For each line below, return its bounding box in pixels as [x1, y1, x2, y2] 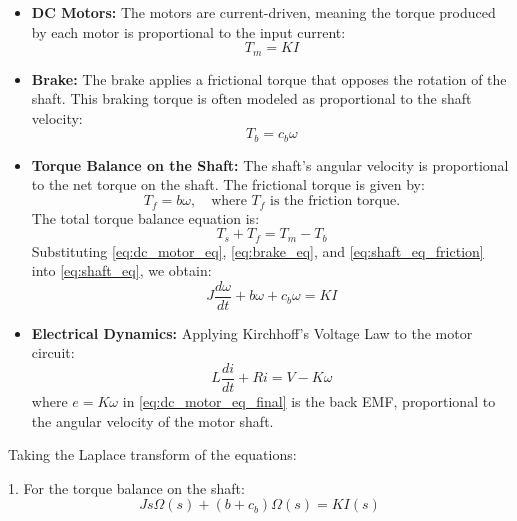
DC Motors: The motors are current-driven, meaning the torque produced [31, 2, 496, 22]
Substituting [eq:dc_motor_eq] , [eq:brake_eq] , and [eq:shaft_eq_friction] [31, 240, 484, 261]
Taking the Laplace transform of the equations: [8, 444, 297, 465]
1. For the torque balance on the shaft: [8, 477, 245, 498]
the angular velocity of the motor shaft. [31, 410, 274, 431]
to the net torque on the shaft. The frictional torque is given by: [31, 174, 425, 195]
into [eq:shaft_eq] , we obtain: [31, 260, 212, 281]
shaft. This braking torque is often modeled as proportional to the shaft [31, 88, 472, 109]
